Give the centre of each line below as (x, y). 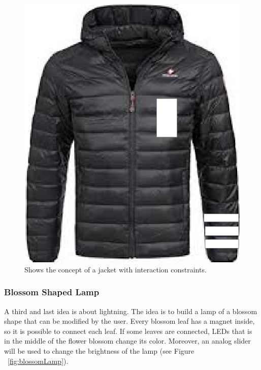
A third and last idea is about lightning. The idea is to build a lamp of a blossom (131, 311)
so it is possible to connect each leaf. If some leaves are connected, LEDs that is (128, 331)
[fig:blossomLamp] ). (38, 361)
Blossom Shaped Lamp (52, 292)
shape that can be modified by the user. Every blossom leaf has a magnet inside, (129, 321)
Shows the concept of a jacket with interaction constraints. (116, 269)
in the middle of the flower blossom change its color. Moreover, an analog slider (127, 341)
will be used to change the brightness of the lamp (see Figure (99, 350)
